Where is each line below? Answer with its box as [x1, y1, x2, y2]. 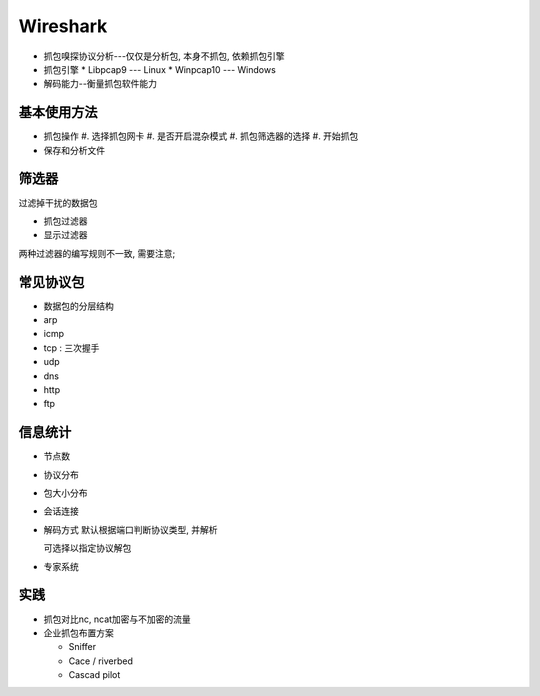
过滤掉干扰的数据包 [18, 196, 98, 209]
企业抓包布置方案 [43, 626, 114, 639]
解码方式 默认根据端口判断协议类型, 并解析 [43, 523, 218, 535]
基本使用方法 [18, 104, 98, 121]
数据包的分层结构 [43, 300, 114, 312]
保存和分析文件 [43, 144, 105, 156]
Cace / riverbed [68, 655, 134, 667]
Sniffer [68, 641, 97, 653]
